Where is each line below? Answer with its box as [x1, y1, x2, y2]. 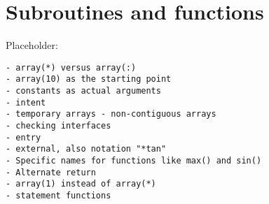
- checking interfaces [6, 121, 111, 131]
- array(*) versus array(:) [6, 62, 137, 73]
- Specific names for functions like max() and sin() [6, 155, 262, 166]
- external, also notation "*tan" [6, 144, 167, 154]
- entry [6, 132, 41, 143]
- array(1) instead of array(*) [6, 179, 156, 189]
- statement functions [6, 190, 111, 201]
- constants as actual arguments [6, 86, 161, 96]
